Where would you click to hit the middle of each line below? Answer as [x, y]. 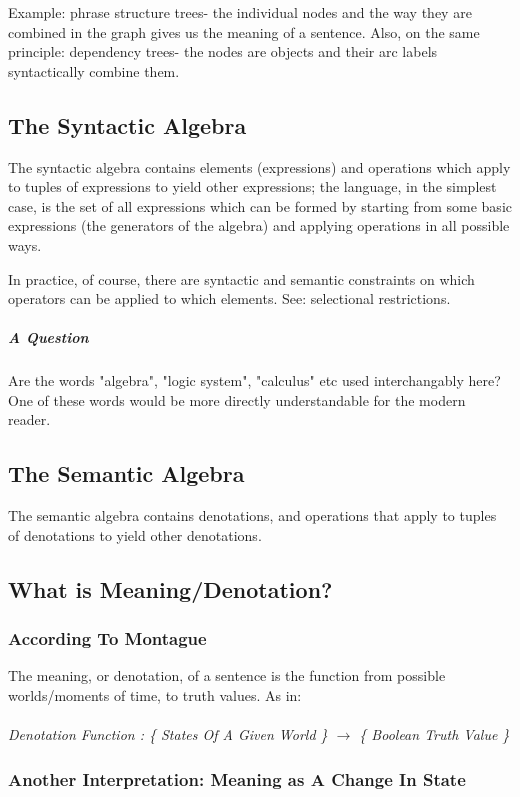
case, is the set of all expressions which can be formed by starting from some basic [260, 205]
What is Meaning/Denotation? [170, 588]
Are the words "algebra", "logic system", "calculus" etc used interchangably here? [254, 380]
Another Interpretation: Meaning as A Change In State [237, 778]
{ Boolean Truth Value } [434, 734]
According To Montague [107, 638]
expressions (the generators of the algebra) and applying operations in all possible [259, 225]
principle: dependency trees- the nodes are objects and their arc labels [223, 51]
